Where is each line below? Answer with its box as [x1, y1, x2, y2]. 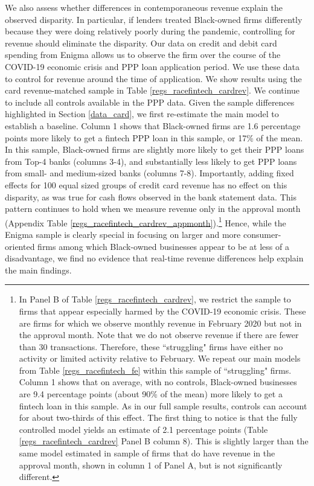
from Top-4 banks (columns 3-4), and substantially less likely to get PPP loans [5, 155, 297, 167]
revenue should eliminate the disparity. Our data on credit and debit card [5, 36, 277, 49]
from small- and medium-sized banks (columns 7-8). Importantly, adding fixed [5, 167, 294, 179]
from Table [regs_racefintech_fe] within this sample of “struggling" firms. [19, 363, 292, 376]
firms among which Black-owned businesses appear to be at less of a [37, 240, 289, 252]
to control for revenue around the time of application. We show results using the [5, 72, 302, 85]
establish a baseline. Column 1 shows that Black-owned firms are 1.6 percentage [5, 119, 301, 132]
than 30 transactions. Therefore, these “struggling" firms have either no [19, 340, 283, 353]
